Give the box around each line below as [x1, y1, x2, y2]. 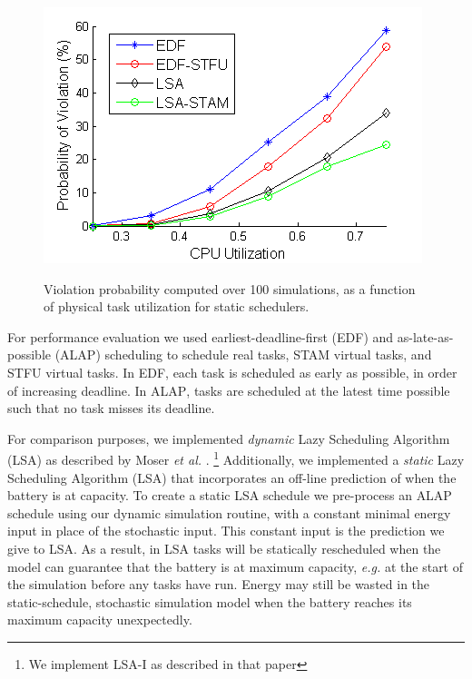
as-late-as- [397, 327, 454, 346]
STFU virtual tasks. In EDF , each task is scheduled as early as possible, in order [7, 362, 457, 381]
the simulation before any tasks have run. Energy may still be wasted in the [7, 575, 430, 594]
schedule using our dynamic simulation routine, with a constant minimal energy [7, 503, 451, 522]
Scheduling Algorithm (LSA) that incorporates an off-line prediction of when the [7, 467, 457, 487]
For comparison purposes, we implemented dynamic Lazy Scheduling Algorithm [7, 428, 450, 448]
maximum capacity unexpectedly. [7, 610, 192, 629]
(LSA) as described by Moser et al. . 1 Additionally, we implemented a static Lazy [7, 448, 465, 468]
